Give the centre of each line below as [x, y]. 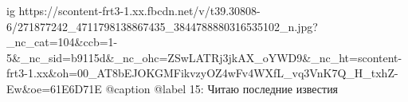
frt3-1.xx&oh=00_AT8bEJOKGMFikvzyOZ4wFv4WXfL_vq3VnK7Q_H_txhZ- [202, 73]
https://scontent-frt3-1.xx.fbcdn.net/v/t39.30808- [139, 10]
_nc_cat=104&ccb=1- [62, 42]
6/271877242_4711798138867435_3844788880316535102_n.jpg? [162, 26]
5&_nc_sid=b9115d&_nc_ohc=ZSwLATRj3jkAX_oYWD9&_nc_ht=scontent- [204, 57]
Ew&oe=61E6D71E [54, 88]
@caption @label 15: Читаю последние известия [222, 88]
